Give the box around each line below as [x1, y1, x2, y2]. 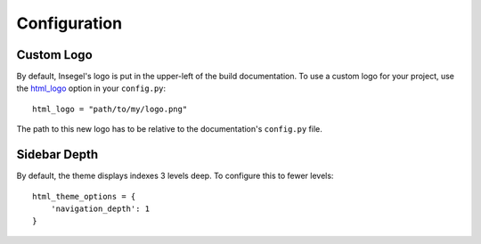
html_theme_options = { [32, 191, 136, 201]
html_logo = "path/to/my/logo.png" [32, 103, 188, 114]
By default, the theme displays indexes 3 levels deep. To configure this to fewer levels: [16, 170, 334, 182]
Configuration [16, 13, 123, 33]
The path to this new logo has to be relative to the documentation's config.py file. [16, 124, 322, 134]
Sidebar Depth [16, 147, 99, 162]
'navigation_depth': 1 [50, 203, 151, 214]
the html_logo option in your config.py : [16, 83, 167, 94]
